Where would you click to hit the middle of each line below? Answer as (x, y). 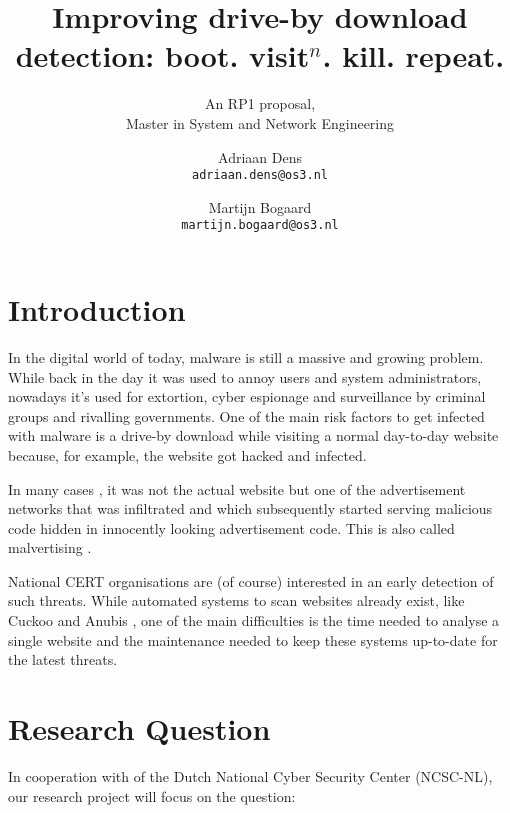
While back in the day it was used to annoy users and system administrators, (245, 376)
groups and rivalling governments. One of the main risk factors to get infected (246, 415)
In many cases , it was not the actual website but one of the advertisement (237, 488)
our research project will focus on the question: (152, 795)
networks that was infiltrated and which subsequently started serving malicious (250, 508)
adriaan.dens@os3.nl (260, 175)
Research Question (139, 728)
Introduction (97, 309)
